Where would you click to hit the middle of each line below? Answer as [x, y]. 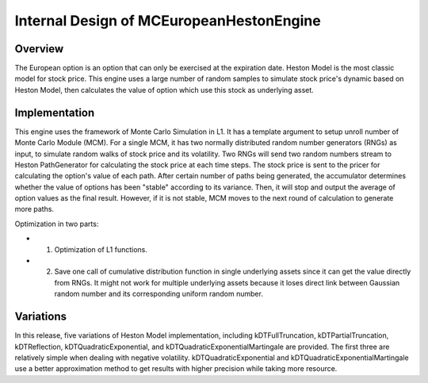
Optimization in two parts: [57, 224]
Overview [39, 49]
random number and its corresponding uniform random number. [159, 294]
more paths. [34, 209]
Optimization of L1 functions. [101, 249]
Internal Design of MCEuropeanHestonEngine [168, 21]
